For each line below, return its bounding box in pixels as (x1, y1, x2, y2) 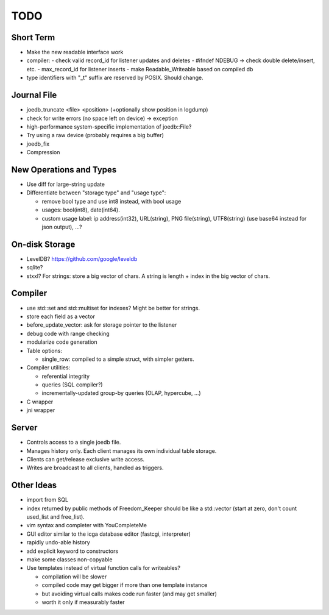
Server (11, 422, 38, 433)
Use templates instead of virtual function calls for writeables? (26, 564, 181, 572)
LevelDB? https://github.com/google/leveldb (26, 255, 138, 262)
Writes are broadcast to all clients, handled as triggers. (26, 464, 164, 472)
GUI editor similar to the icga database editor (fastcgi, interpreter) (26, 530, 191, 538)
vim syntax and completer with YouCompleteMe (26, 522, 147, 529)
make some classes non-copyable (26, 555, 113, 563)
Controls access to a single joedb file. (26, 439, 121, 446)
